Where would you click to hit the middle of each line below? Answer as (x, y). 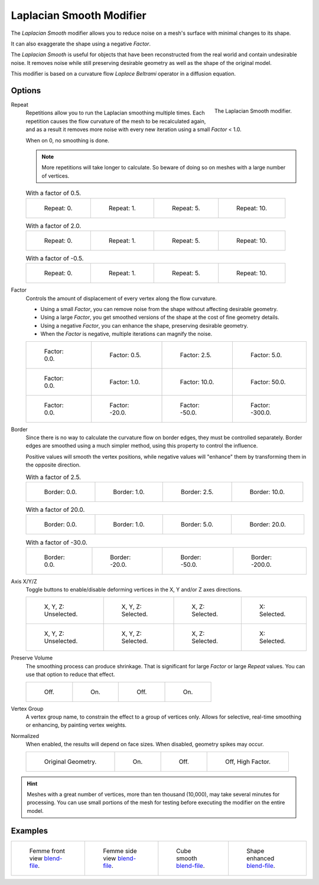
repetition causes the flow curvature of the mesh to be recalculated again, (116, 121)
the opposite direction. (53, 465)
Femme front (47, 851)
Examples (30, 830)
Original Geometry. (70, 762)
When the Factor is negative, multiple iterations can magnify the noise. (126, 334)
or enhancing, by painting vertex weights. (76, 725)
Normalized (25, 736)
